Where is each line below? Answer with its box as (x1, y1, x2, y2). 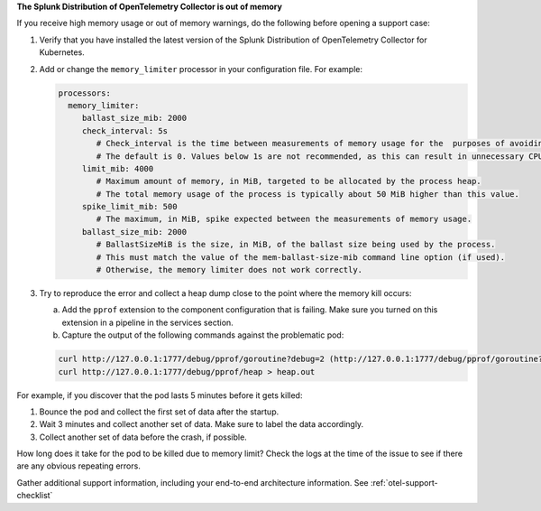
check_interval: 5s (81, 125, 169, 135)
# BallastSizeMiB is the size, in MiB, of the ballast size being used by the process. (96, 239, 496, 250)
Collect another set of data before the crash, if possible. (39, 432, 247, 442)
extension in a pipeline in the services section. (61, 317, 234, 328)
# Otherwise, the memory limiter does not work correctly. (96, 265, 363, 275)
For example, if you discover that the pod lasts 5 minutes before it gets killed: (16, 389, 303, 401)
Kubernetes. (39, 47, 85, 58)
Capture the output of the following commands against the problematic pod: (61, 330, 344, 340)
